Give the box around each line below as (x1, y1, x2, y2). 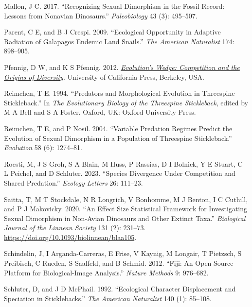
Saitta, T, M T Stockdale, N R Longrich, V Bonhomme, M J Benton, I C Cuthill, (4, 194, 248, 204)
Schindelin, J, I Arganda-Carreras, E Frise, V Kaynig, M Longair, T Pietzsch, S (4, 248, 242, 258)
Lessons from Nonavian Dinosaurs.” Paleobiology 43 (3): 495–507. (4, 10, 198, 20)
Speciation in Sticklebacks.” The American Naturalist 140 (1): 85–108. (4, 293, 212, 303)
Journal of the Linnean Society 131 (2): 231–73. (4, 222, 146, 233)
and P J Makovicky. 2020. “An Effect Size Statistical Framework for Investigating (4, 204, 248, 214)
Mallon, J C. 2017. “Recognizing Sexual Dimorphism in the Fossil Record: (4, 1, 225, 11)
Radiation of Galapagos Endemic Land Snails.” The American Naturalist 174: (4, 36, 234, 46)
